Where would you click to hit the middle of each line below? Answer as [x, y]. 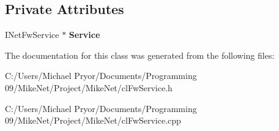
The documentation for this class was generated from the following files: [140, 55]
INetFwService [32, 35]
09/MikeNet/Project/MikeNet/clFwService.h [89, 87]
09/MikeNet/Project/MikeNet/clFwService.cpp [93, 120]
